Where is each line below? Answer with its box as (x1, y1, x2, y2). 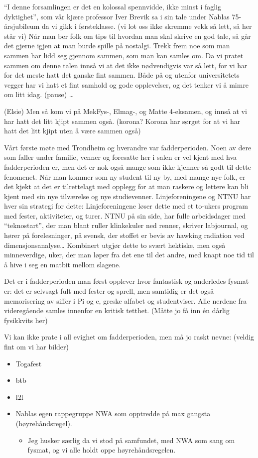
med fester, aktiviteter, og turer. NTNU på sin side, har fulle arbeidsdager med (4, 210, 246, 221)
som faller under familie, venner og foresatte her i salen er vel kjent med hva (4, 152, 237, 162)
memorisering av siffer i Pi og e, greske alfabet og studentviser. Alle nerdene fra (4, 295, 247, 306)
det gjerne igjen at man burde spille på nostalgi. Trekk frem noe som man (4, 40, 230, 51)
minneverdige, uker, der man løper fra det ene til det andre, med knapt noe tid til (4, 249, 254, 260)
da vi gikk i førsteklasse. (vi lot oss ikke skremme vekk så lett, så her (41, 21, 252, 31)
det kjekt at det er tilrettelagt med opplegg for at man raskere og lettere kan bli (4, 181, 249, 192)
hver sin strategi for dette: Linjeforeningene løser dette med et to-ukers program (4, 201, 249, 211)
